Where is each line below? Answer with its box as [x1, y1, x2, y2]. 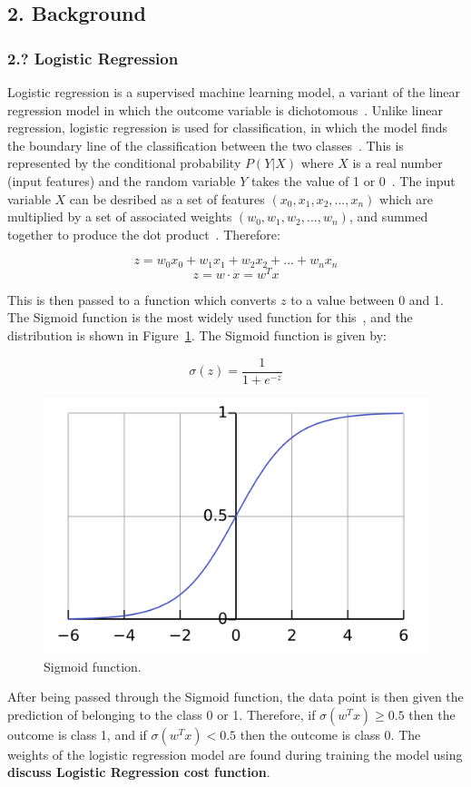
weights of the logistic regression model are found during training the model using [7, 744, 463, 763]
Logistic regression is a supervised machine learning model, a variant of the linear [7, 83, 461, 101]
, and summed [348, 207, 428, 226]
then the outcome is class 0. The [240, 724, 421, 743]
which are [379, 189, 433, 208]
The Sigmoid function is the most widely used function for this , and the [7, 308, 413, 327]
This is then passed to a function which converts [7, 290, 277, 309]
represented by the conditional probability [7, 153, 241, 172]
